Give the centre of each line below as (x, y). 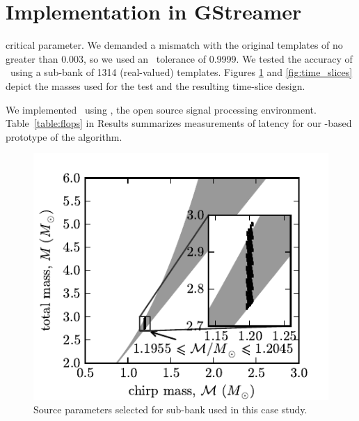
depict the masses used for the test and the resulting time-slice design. (155, 85)
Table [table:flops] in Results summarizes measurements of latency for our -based (179, 123)
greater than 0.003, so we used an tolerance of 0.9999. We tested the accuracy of (179, 58)
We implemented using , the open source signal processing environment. (161, 109)
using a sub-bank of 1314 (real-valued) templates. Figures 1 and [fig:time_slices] (181, 72)
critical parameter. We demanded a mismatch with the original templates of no (174, 45)
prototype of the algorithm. (64, 136)
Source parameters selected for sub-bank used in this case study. (170, 409)
